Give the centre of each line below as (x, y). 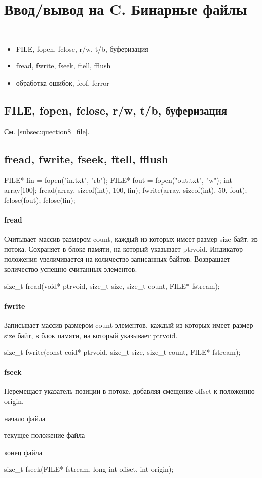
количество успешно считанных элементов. (71, 268)
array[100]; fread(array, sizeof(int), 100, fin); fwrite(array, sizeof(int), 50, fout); (126, 190)
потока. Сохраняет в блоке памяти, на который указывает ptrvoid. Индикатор (123, 249)
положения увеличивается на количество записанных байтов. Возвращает (117, 259)
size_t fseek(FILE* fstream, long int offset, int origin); (89, 469)
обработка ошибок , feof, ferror (63, 82)
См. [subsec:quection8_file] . (47, 131)
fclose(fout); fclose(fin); (40, 199)
